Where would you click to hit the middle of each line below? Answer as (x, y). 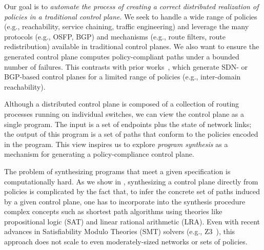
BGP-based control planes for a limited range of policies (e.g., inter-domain (123, 77)
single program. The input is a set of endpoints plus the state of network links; (128, 124)
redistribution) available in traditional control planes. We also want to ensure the (132, 46)
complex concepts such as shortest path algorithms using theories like (113, 211)
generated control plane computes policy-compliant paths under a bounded (122, 56)
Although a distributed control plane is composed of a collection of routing (122, 104)
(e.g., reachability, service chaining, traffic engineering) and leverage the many (127, 26)
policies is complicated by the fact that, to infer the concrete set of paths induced (132, 191)
